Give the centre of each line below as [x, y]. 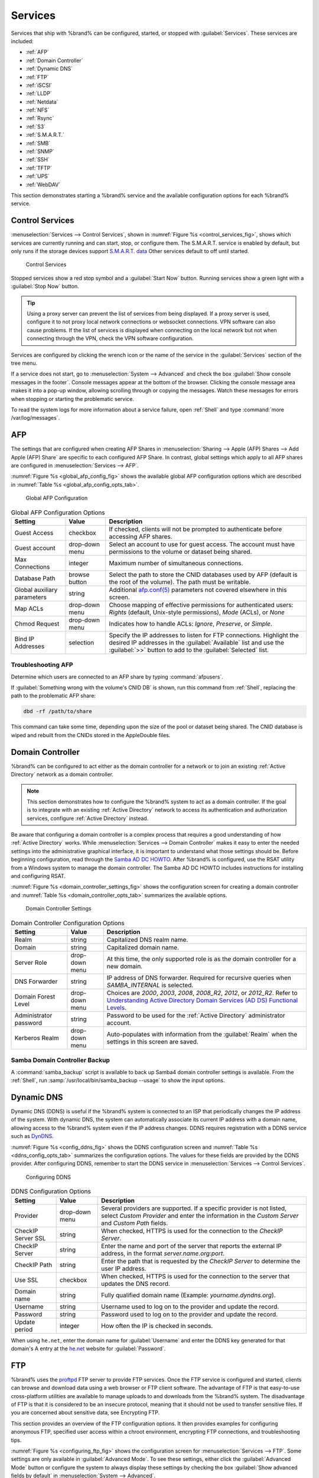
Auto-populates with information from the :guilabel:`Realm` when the [202, 1034]
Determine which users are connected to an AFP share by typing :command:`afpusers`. [117, 676]
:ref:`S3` [36, 127]
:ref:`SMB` [38, 143]
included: [22, 41]
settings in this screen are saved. [153, 1042]
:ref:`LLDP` [39, 93]
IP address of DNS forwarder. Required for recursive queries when [199, 977]
